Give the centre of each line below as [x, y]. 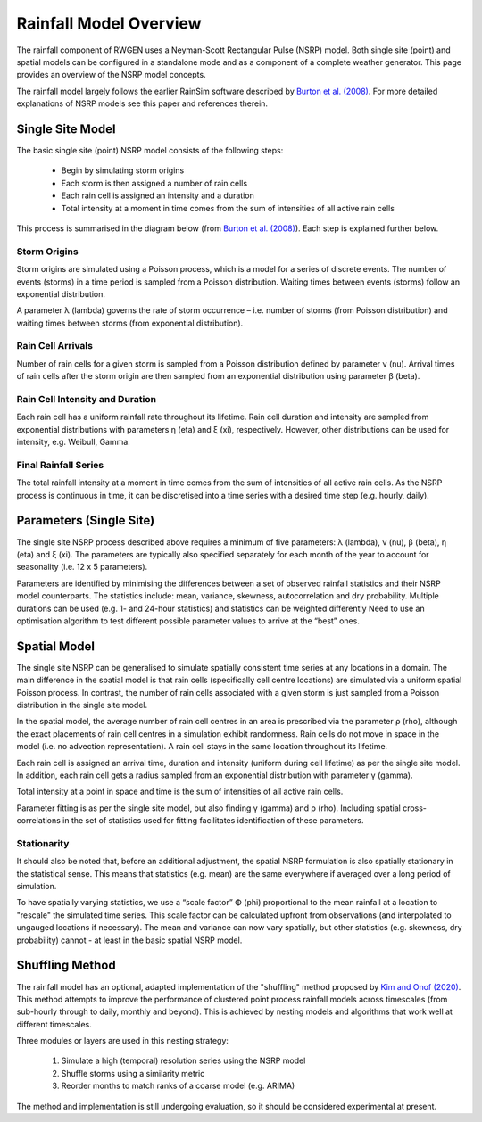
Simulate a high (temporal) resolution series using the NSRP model [183, 1060]
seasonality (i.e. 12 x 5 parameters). [82, 567]
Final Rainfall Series [60, 465]
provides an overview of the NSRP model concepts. [111, 75]
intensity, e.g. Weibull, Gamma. [74, 442]
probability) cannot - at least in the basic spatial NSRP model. [129, 940]
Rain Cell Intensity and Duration [86, 399]
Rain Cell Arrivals [55, 346]
